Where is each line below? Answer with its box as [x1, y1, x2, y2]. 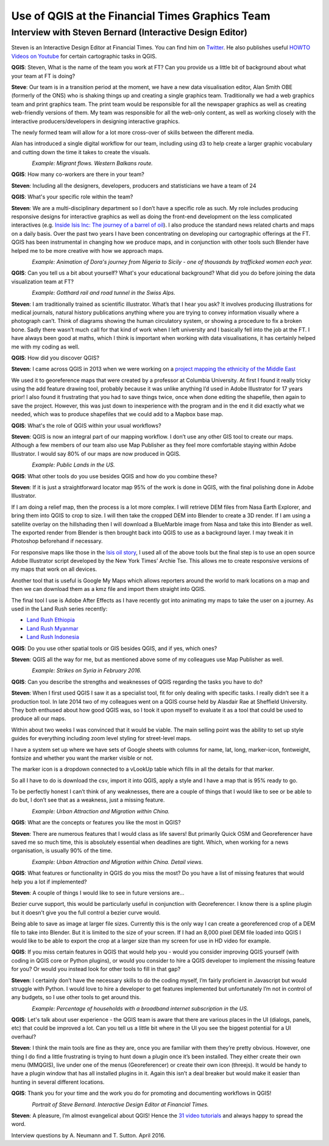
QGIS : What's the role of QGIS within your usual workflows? [11, 422, 161, 429]
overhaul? [11, 1033, 37, 1040]
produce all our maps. [11, 715, 66, 722]
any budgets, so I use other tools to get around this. [11, 994, 141, 1001]
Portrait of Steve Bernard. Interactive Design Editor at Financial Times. [32, 1100, 209, 1108]
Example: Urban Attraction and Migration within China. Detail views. [32, 858, 203, 865]
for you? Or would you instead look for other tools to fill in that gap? [11, 966, 181, 973]
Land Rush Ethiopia [26, 616, 76, 624]
